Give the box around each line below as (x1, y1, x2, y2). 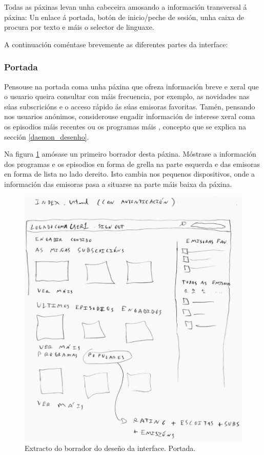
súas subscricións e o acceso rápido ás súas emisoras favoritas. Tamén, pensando (4, 101, 255, 111)
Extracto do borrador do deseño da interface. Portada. (25, 442, 196, 453)
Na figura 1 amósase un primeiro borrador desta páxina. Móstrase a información (4, 148, 256, 159)
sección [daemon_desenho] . (4, 131, 89, 142)
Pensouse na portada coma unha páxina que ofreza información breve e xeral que (4, 81, 259, 91)
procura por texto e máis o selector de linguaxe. (4, 22, 154, 32)
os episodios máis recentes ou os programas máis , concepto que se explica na (4, 121, 247, 131)
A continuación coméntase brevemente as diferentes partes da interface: (4, 39, 228, 49)
